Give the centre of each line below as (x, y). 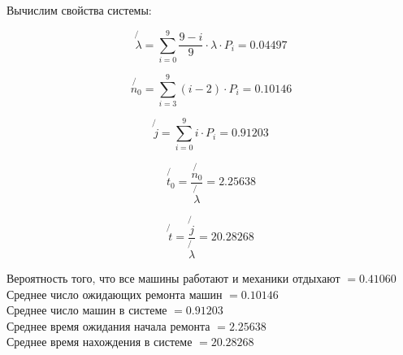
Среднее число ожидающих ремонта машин (115, 294)
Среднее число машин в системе (87, 310)
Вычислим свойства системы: (79, 10)
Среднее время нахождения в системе (100, 342)
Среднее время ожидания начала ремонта (108, 325)
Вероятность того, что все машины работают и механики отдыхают (173, 278)
